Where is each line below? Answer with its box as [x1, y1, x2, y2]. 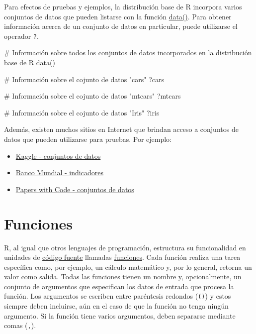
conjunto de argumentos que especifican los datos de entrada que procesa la [4, 281, 234, 291]
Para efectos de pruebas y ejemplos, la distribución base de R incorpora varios [4, 1, 242, 11]
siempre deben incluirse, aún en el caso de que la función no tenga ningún [4, 301, 229, 311]
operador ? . [4, 30, 39, 41]
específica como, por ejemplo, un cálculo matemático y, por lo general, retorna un [4, 261, 252, 272]
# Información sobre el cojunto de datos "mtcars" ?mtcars [4, 91, 181, 101]
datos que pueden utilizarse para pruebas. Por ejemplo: [4, 134, 171, 144]
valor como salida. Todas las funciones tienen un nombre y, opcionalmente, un [4, 271, 242, 282]
